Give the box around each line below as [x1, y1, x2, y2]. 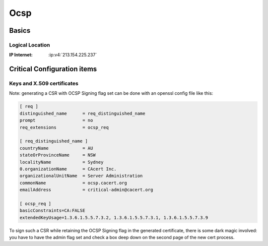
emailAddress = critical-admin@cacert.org [19, 187, 153, 193]
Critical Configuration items [9, 65, 97, 73]
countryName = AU [19, 145, 93, 151]
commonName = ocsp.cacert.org [19, 180, 128, 185]
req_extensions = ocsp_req [19, 124, 109, 130]
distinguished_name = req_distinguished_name [19, 111, 146, 116]
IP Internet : [9, 52, 33, 58]
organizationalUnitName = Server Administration [19, 173, 143, 179]
